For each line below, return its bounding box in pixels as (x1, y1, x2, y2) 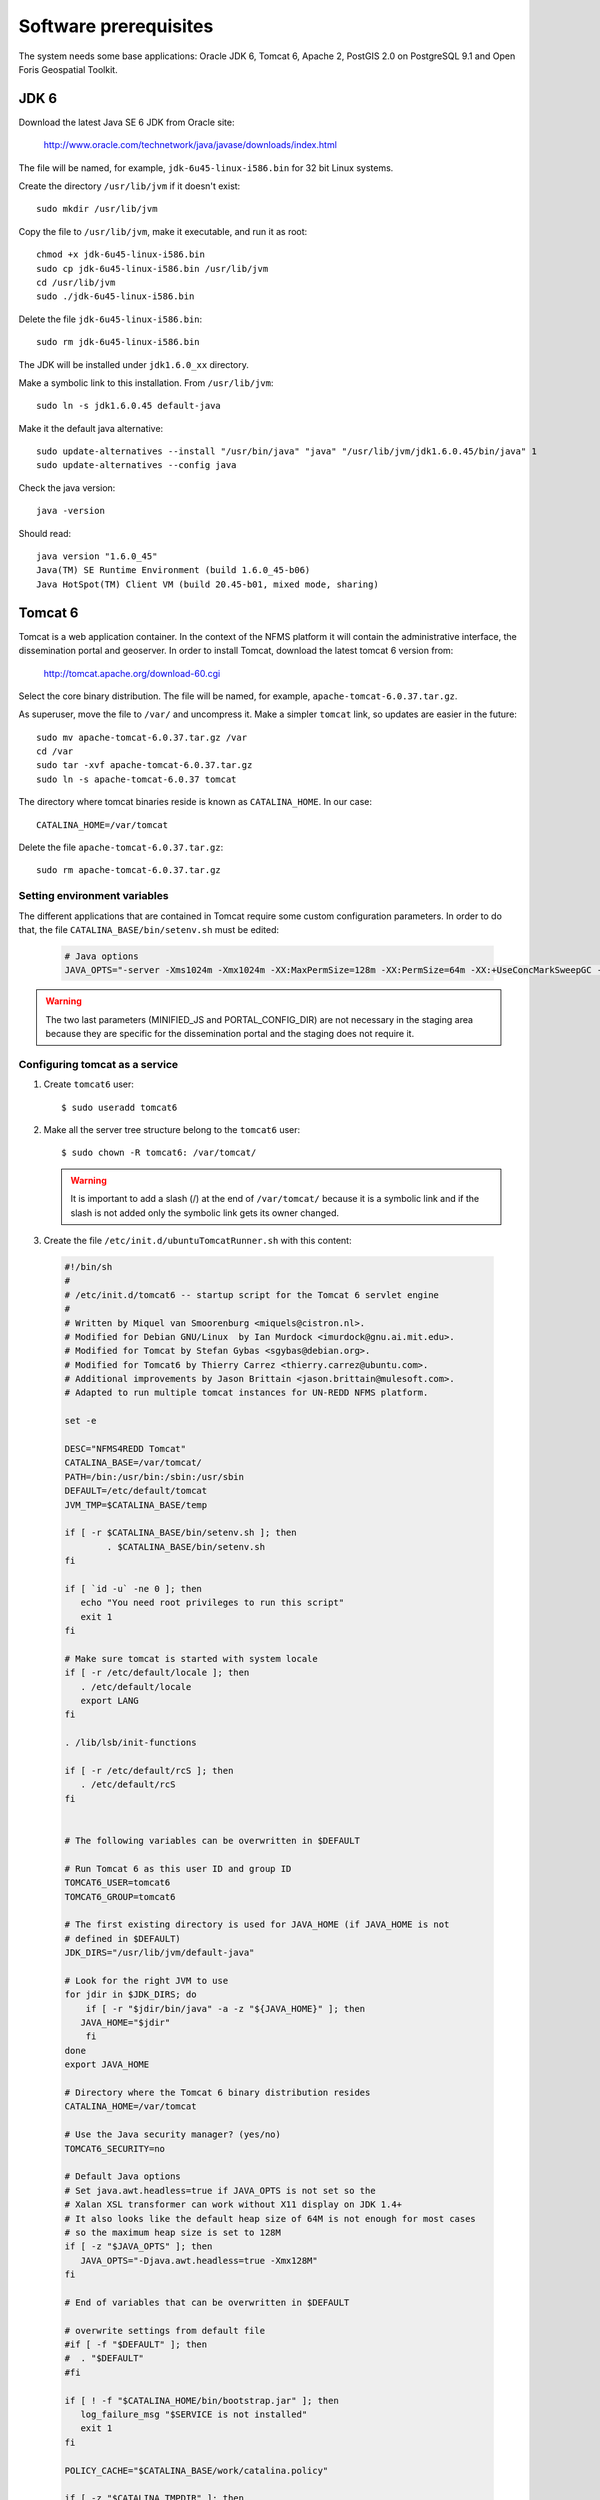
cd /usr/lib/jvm (36, 276, 116, 288)
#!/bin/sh (64, 1261, 113, 1272)
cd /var (36, 746, 74, 757)
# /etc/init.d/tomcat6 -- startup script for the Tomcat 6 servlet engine (64, 1289, 440, 1300)
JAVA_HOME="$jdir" (80, 2017, 171, 2029)
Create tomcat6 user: (43, 1078, 135, 1090)
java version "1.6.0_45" (36, 551, 158, 562)
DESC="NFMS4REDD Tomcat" (64, 1443, 187, 1455)
